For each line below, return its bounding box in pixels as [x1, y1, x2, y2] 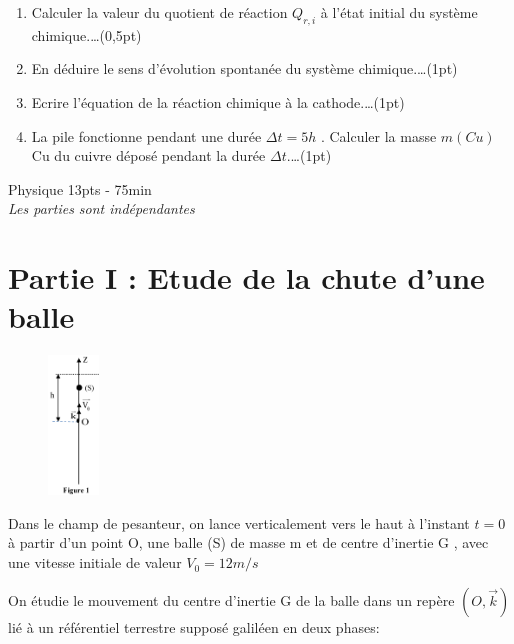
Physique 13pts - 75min [8, 178, 152, 199]
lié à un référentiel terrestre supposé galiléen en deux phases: [8, 616, 380, 637]
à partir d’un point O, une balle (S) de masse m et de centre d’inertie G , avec [8, 532, 489, 553]
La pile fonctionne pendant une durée [31, 125, 262, 146]
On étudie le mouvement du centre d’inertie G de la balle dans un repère [8, 589, 455, 610]
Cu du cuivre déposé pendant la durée [31, 145, 266, 166]
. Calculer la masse [320, 125, 437, 146]
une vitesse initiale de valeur [8, 552, 182, 573]
